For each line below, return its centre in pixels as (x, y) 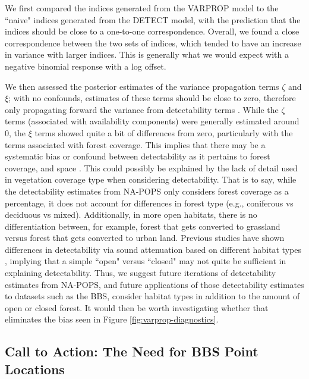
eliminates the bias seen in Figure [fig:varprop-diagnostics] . (112, 319)
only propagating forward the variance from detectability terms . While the (142, 109)
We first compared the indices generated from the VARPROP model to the (142, 8)
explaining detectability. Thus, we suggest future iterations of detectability (141, 273)
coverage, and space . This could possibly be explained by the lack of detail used (151, 167)
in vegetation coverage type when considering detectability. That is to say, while (151, 179)
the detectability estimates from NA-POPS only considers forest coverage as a (147, 191)
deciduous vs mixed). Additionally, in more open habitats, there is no (131, 214)
